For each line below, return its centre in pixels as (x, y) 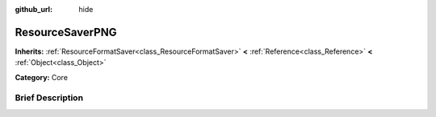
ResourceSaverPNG (66, 32)
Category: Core (42, 77)
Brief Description (49, 98)
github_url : (34, 9)
